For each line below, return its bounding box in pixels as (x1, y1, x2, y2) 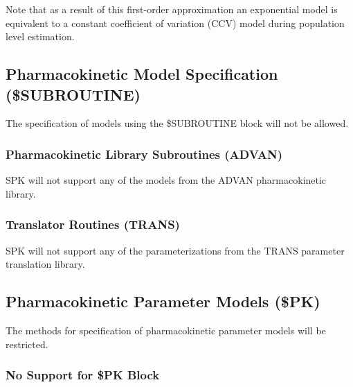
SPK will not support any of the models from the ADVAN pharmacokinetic (6, 173, 327, 187)
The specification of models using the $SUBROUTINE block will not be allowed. (6, 116, 349, 130)
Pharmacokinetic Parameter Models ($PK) (6, 291, 320, 312)
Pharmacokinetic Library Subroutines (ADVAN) (6, 145, 283, 162)
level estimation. (6, 29, 75, 44)
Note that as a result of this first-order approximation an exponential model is (6, 2, 338, 16)
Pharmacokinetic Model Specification (6, 63, 278, 85)
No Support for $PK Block (6, 366, 160, 384)
